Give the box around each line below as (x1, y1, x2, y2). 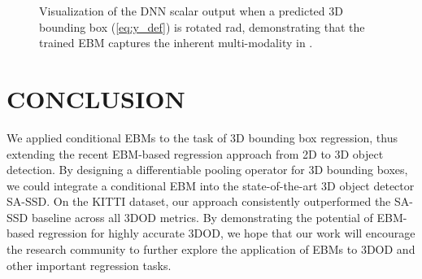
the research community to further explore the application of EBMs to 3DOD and (7, 241, 415, 258)
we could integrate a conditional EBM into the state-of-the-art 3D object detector (7, 177, 415, 194)
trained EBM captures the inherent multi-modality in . (39, 34, 313, 51)
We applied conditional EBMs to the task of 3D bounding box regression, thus (7, 129, 398, 146)
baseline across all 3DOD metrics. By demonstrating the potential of (31, 208, 373, 225)
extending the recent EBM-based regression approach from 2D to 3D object (7, 145, 384, 162)
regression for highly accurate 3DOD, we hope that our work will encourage (37, 225, 415, 242)
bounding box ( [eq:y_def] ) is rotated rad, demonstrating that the (39, 18, 365, 35)
